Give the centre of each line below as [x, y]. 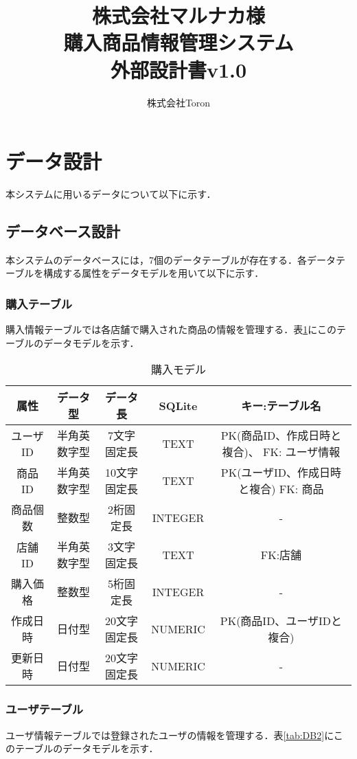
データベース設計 [63, 231]
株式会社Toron [178, 102]
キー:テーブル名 [281, 406]
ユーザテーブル [45, 709]
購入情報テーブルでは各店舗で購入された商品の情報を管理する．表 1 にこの [171, 329]
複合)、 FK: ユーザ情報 [281, 452]
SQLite [178, 405]
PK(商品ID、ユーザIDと [281, 621]
